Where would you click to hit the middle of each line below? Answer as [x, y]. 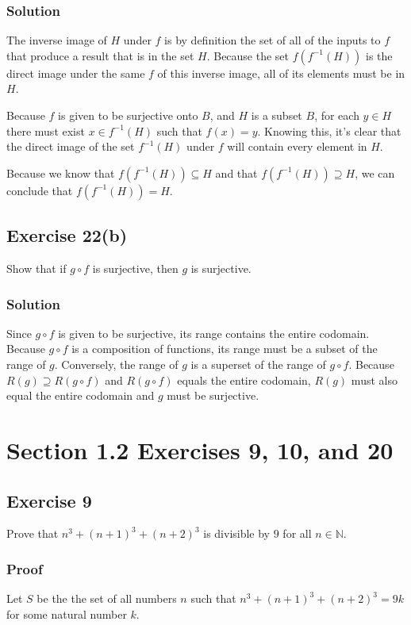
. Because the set [248, 55]
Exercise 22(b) [67, 235]
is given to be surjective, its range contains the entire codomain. [214, 333]
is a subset [277, 115]
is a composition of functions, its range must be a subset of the [225, 349]
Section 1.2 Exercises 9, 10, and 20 [200, 449]
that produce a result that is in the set [100, 55]
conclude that [40, 190]
